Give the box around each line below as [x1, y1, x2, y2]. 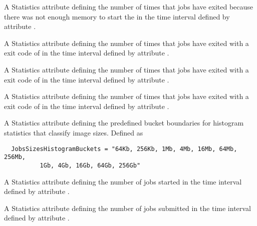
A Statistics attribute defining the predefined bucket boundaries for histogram [4, 117, 244, 128]
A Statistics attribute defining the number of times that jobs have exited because [4, 1, 253, 11]
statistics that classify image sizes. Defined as [4, 127, 143, 137]
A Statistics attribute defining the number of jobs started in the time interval [4, 176, 242, 186]
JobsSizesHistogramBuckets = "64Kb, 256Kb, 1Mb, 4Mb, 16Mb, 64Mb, [11, 145, 237, 152]
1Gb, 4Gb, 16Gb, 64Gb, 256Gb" [40, 161, 141, 169]
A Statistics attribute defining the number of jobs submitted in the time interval [4, 202, 251, 213]
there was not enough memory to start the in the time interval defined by [4, 11, 230, 21]
